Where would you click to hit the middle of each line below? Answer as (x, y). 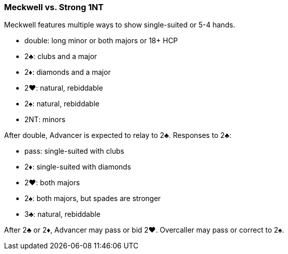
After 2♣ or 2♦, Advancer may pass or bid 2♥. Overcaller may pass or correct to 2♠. (144, 230)
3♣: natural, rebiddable (62, 214)
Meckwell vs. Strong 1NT (54, 7)
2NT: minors (45, 120)
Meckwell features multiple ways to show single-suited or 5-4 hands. (120, 25)
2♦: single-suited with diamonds (78, 167)
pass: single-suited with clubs (74, 151)
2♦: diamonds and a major (68, 72)
